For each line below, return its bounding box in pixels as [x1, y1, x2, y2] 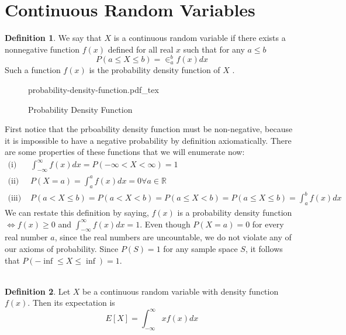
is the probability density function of [89, 64, 220, 76]
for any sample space [163, 242, 238, 254]
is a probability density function [177, 206, 292, 218]
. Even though [140, 217, 191, 230]
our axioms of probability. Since [5, 242, 119, 254]
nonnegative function [5, 43, 79, 55]
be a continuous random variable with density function [82, 285, 279, 297]
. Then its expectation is [27, 296, 115, 309]
